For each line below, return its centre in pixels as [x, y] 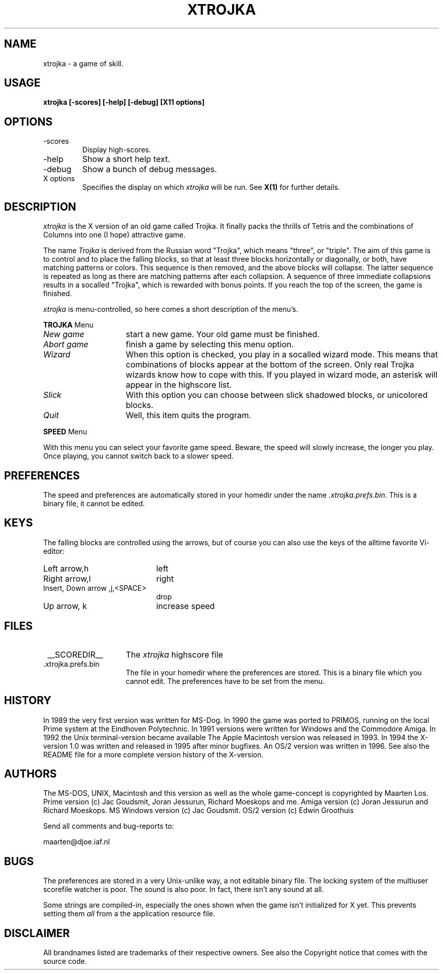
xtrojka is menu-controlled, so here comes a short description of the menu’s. [171, 309]
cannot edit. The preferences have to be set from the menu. [225, 681]
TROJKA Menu [68, 325]
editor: [54, 551]
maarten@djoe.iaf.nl [77, 842]
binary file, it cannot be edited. [94, 503]
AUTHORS [31, 774]
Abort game [66, 344]
